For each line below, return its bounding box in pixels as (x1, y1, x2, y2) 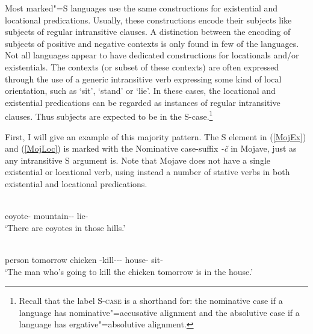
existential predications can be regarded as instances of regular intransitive (5, 96, 280, 108)
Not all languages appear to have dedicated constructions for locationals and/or (5, 49, 299, 61)
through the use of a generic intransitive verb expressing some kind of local (5, 72, 282, 85)
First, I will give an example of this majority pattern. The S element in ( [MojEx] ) (5, 130, 306, 143)
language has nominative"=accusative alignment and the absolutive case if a (19, 306, 300, 318)
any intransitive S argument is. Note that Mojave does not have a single (5, 153, 270, 166)
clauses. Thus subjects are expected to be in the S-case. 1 (5, 108, 213, 122)
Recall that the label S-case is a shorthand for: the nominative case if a (19, 294, 283, 307)
